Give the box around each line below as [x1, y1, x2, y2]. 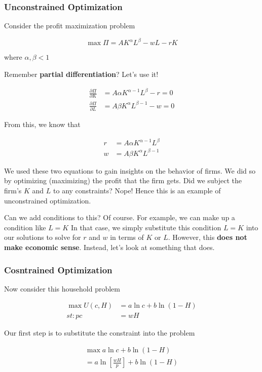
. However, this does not [168, 232, 247, 242]
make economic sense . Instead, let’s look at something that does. [4, 242, 215, 252]
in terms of [110, 232, 144, 242]
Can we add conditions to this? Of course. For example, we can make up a [4, 212, 235, 223]
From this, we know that [4, 119, 81, 130]
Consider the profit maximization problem [4, 20, 135, 31]
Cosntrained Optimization [4, 263, 113, 276]
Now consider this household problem [4, 283, 120, 294]
